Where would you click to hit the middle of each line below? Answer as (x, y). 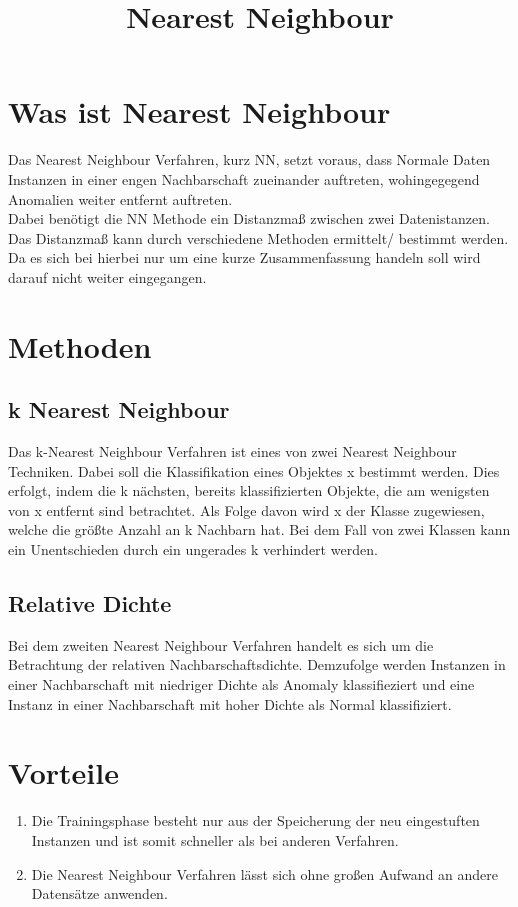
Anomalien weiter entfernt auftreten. (120, 198)
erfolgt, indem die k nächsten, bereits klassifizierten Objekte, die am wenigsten (249, 490)
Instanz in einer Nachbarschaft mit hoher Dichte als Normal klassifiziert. (230, 703)
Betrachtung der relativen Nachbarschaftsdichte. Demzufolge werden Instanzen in (257, 664)
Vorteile (63, 772)
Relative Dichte (90, 603)
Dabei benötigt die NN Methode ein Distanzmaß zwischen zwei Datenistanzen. (249, 218)
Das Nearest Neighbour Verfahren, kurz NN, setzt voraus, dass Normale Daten (249, 159)
